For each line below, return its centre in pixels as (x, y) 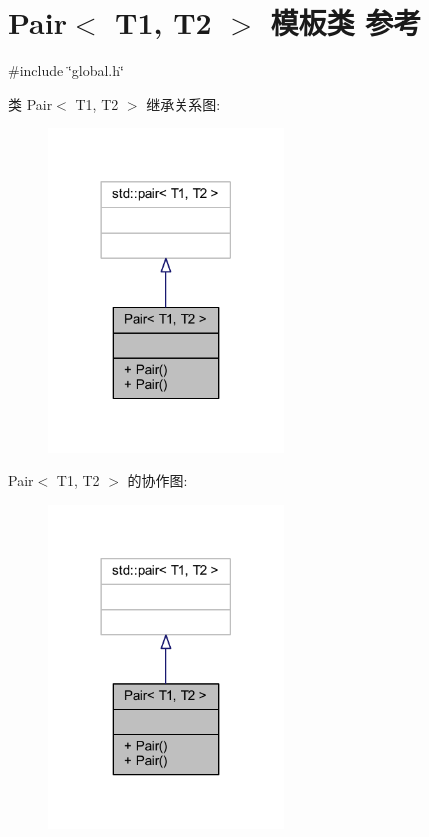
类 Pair (30, 103)
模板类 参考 (346, 22)
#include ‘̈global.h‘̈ (66, 70)
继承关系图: (183, 103)
